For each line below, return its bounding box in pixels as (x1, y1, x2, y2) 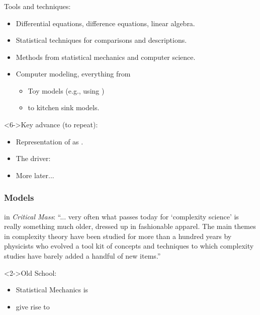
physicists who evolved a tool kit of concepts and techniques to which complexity (4, 241, 254, 251)
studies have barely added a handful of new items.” (4, 251, 161, 261)
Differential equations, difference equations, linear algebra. (16, 18, 195, 28)
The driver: (16, 153, 51, 164)
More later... (16, 170, 54, 180)
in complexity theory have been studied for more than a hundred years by (4, 230, 232, 241)
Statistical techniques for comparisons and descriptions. (16, 35, 187, 45)
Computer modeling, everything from (16, 68, 131, 79)
